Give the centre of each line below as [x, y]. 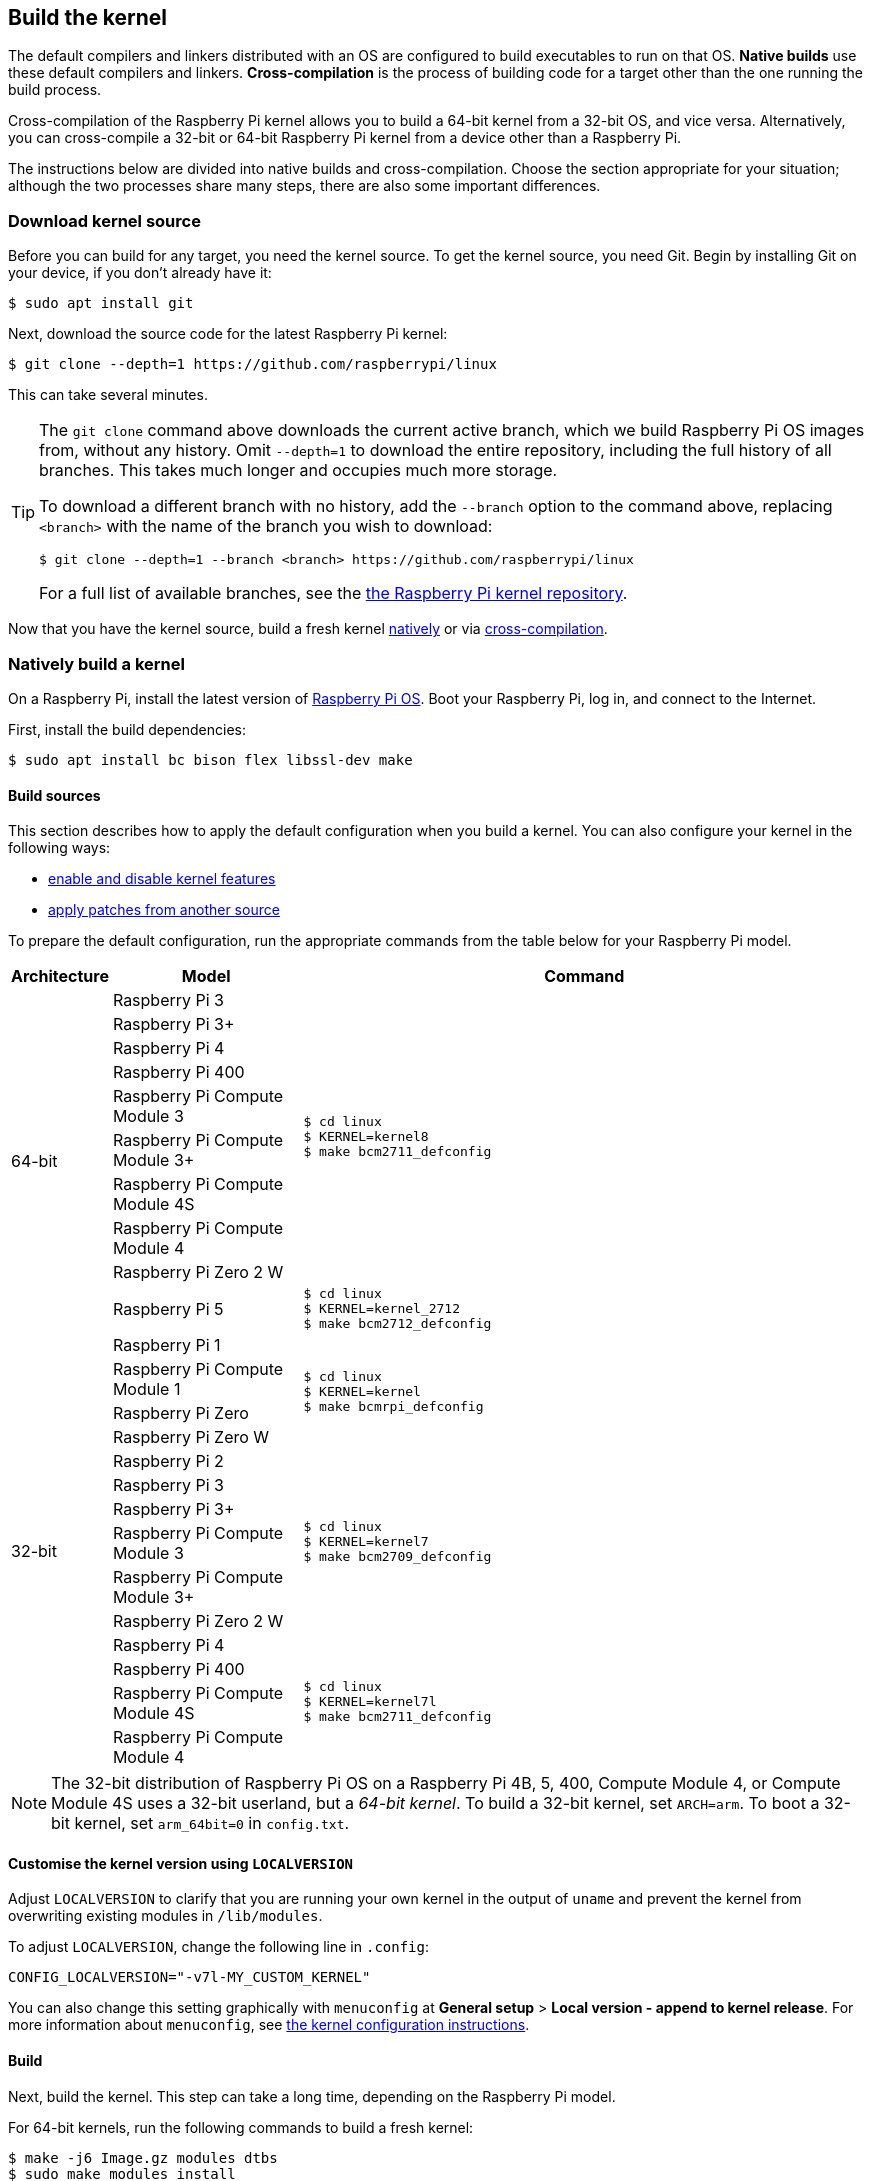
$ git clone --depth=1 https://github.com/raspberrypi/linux [252, 364]
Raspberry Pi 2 [168, 1461]
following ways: [59, 848]
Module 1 [146, 1389]
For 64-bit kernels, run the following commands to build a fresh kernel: [241, 2127]
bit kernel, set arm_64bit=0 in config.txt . [200, 1823]
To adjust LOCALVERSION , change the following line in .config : [219, 1947]
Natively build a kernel [96, 663]
